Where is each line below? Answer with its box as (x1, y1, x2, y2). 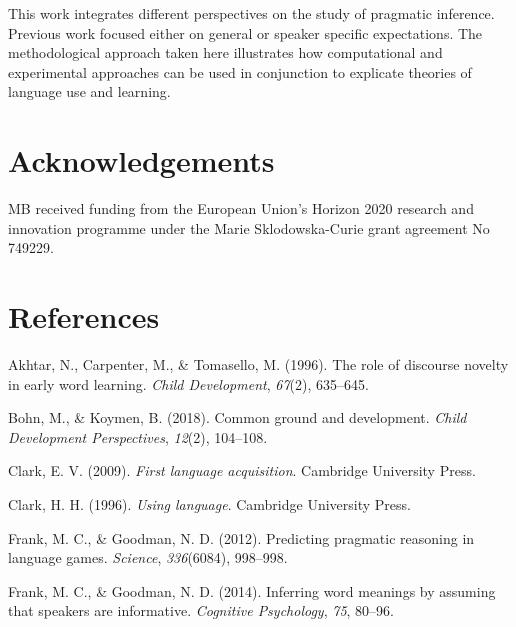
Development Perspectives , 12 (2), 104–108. (8, 426, 268, 447)
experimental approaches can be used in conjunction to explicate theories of (8, 61, 472, 82)
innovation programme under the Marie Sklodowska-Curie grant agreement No (8, 217, 490, 238)
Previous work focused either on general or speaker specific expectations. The (8, 22, 483, 43)
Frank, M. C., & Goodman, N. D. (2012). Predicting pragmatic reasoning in (8, 527, 475, 548)
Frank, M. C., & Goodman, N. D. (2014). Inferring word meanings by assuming (8, 580, 496, 601)
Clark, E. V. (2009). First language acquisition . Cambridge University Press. (8, 460, 476, 481)
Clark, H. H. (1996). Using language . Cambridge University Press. (8, 493, 411, 514)
